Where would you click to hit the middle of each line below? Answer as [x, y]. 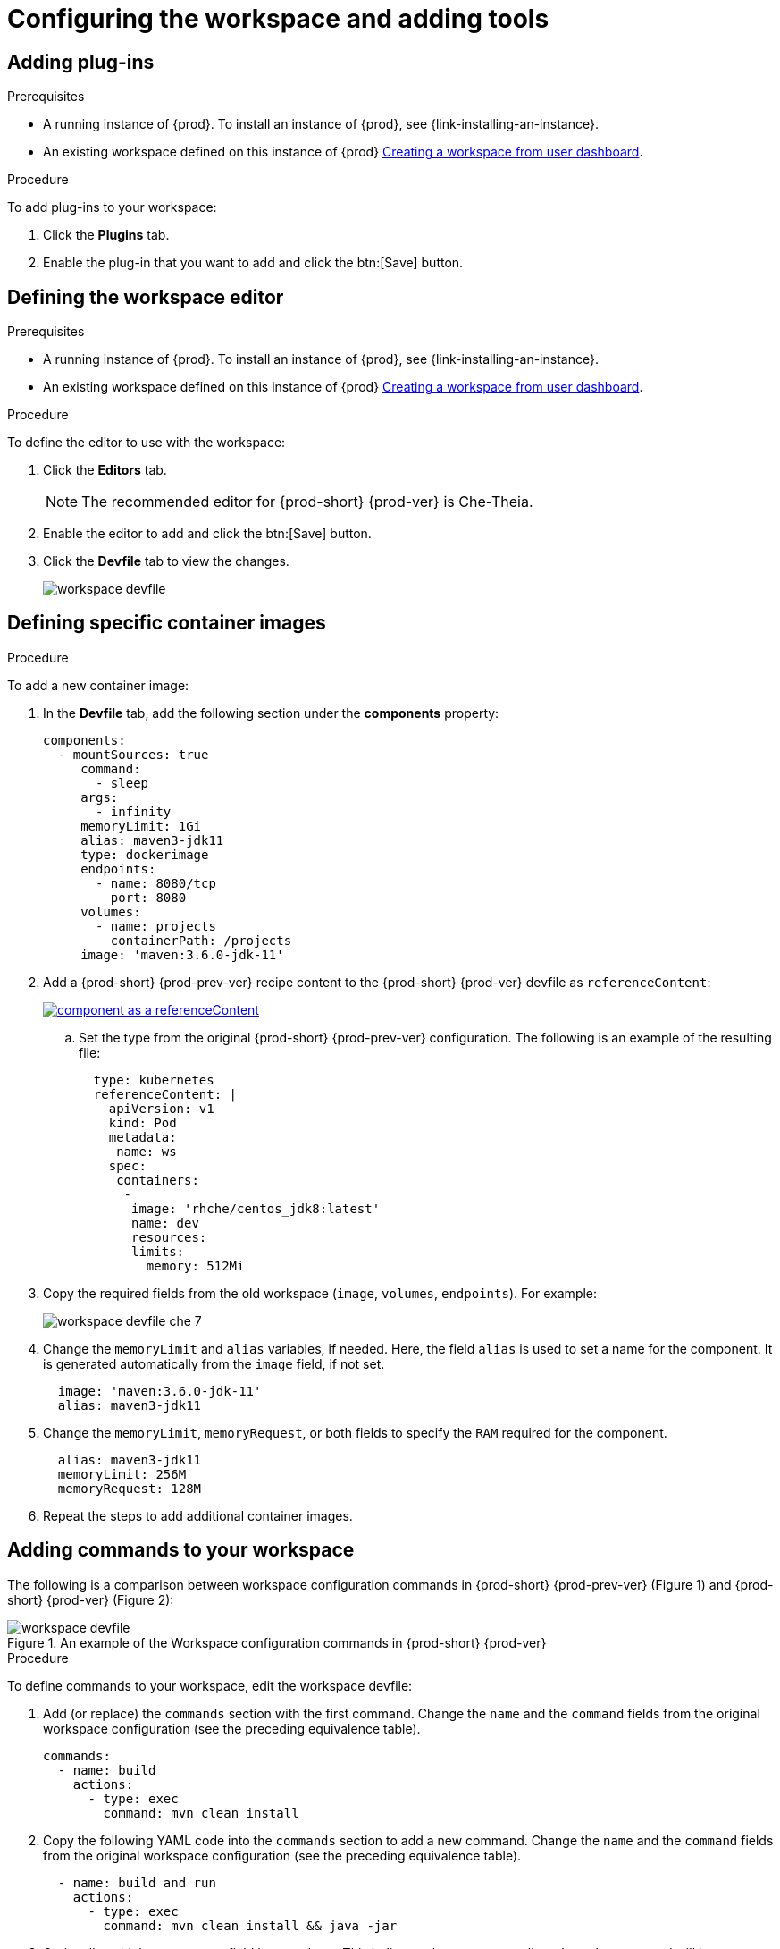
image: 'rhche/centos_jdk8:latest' [256, 1208]
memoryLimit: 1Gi [141, 826]
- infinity [134, 811]
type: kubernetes [154, 1080]
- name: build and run [137, 1882]
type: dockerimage [145, 854]
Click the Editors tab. [105, 470]
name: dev [165, 1223]
